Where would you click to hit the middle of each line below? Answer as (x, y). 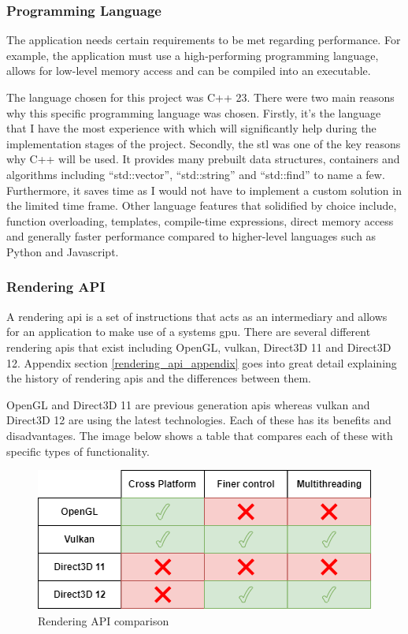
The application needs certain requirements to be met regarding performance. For (204, 40)
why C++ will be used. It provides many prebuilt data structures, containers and (203, 159)
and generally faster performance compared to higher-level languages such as (191, 236)
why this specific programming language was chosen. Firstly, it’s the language (194, 112)
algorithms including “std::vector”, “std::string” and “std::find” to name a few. (196, 174)
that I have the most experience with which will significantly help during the (191, 128)
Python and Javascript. (63, 251)
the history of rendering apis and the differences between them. (159, 378)
